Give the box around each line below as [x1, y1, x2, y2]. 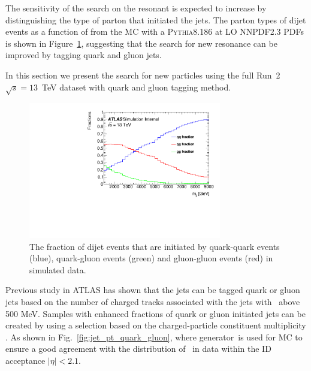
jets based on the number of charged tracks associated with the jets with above [5, 295, 300, 308]
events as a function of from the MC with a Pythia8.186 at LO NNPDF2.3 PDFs [5, 25, 304, 38]
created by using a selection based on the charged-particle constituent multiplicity [5, 319, 306, 331]
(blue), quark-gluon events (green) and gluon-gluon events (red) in [29, 252, 273, 264]
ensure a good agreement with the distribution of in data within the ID [5, 342, 271, 355]
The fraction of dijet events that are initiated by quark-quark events [29, 240, 280, 252]
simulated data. [29, 263, 86, 276]
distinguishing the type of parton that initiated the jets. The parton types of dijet [5, 13, 306, 26]
